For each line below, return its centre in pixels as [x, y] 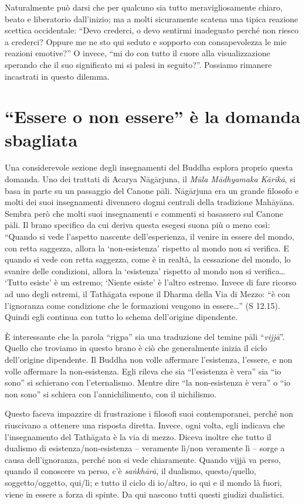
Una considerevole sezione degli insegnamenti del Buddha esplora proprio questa [149, 167]
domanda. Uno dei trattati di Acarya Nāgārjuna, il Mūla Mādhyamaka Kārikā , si [150, 179]
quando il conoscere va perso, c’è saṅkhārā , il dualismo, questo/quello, [131, 471]
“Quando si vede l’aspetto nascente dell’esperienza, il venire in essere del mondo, [150, 236]
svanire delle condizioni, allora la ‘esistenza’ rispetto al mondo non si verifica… [145, 270]
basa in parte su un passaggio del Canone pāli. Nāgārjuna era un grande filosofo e [152, 190]
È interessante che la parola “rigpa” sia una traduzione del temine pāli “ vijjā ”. [145, 336]
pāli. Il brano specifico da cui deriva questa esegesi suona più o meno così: [138, 225]
